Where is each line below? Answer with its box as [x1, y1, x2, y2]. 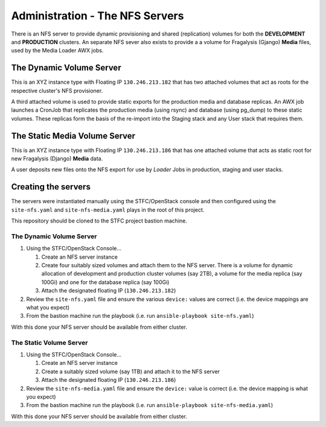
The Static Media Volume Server [11, 130, 136, 141]
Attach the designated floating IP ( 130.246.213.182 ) [41, 287, 176, 294]
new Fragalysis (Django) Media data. [11, 155, 103, 162]
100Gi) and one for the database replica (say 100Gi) [41, 278, 170, 286]
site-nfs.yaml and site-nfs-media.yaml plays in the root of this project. [11, 206, 205, 213]
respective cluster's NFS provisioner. [11, 87, 103, 94]
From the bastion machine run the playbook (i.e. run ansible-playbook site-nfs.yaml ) [26, 312, 254, 320]
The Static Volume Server [11, 338, 88, 347]
